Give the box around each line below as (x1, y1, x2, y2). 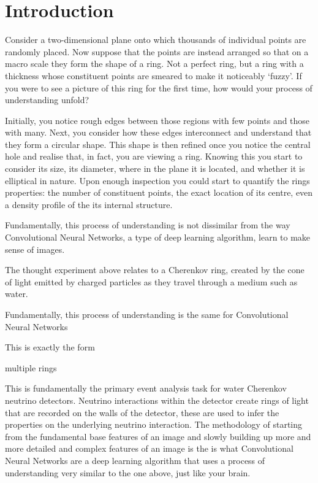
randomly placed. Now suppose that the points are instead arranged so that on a (5, 45, 309, 58)
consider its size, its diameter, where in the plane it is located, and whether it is (5, 162, 305, 175)
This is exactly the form (5, 341, 95, 354)
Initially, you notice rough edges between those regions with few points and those (5, 114, 310, 126)
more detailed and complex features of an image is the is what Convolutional (5, 442, 293, 455)
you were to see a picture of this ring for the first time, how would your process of (5, 81, 312, 94)
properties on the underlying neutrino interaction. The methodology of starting (5, 418, 303, 431)
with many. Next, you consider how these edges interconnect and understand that (5, 126, 312, 139)
